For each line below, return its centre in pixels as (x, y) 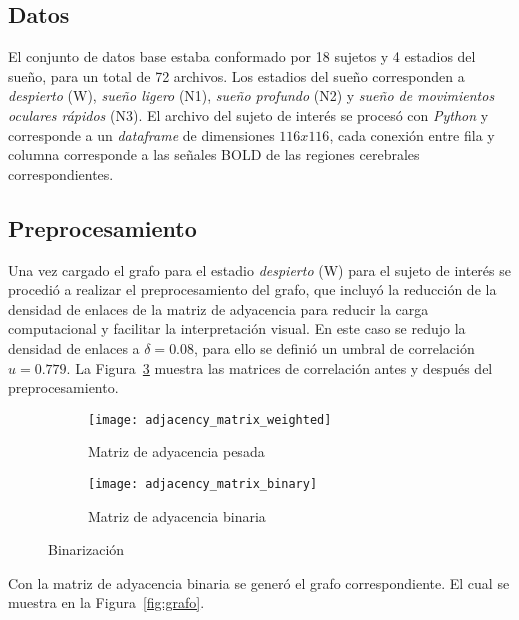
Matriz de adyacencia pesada (176, 451)
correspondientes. (61, 173)
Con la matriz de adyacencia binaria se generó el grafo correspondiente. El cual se (259, 582)
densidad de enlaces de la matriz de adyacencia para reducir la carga (218, 308)
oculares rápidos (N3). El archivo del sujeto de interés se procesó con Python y (248, 114)
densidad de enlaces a (74, 347)
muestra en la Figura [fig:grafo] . (106, 602)
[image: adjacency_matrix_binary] (203, 483)
